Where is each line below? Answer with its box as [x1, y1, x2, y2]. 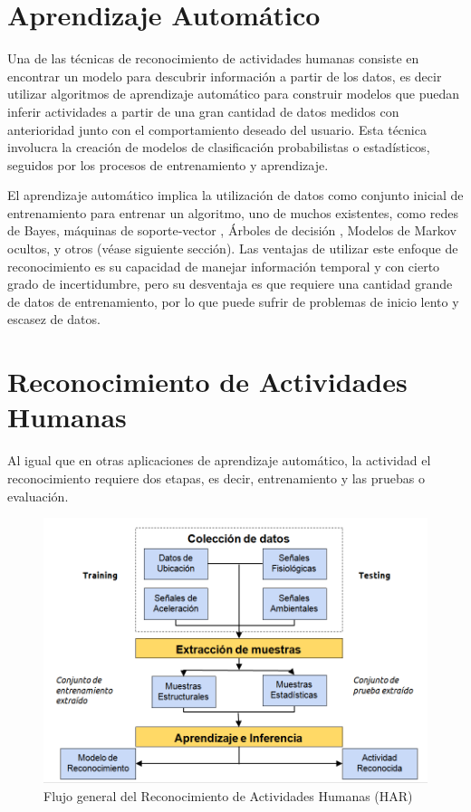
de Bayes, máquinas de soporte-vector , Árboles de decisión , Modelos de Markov [7, 221, 457, 240]
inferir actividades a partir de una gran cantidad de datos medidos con [7, 101, 399, 120]
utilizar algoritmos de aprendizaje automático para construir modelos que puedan [7, 84, 460, 103]
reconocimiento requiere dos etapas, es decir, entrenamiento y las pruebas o [7, 468, 426, 487]
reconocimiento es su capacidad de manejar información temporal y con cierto [7, 256, 440, 275]
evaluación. [7, 486, 69, 505]
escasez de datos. [7, 310, 101, 329]
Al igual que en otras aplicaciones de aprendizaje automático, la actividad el [7, 451, 431, 470]
